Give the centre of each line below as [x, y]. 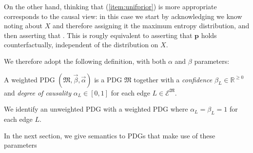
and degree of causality [38, 92]
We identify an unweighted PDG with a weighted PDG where [96, 109]
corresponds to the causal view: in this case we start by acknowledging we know [123, 16]
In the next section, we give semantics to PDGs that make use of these [110, 135]
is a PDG [108, 79]
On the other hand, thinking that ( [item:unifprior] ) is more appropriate [110, 6]
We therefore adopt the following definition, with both [85, 61]
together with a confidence [173, 79]
